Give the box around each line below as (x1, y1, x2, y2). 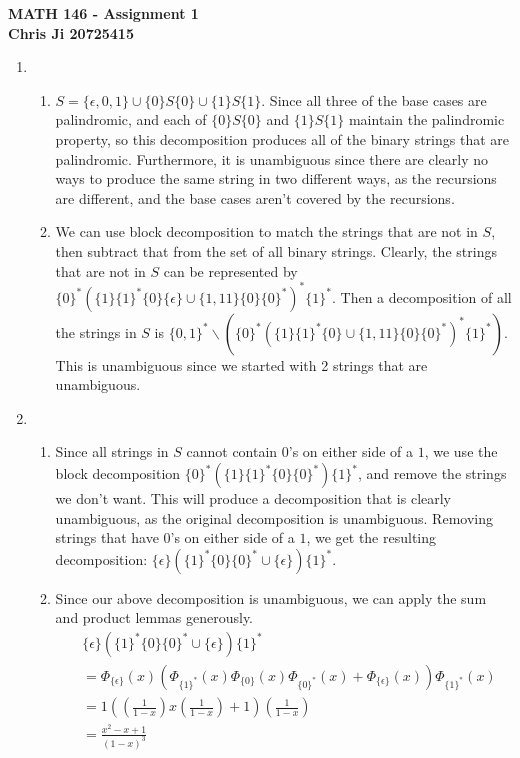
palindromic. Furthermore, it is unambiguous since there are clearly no (55, 148, 488, 169)
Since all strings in (55, 441, 169, 462)
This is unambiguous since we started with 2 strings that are (55, 354, 428, 375)
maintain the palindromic (348, 109, 505, 130)
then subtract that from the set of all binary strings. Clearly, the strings (55, 240, 497, 261)
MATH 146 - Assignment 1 (8, 3, 199, 23)
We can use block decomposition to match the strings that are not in (55, 221, 478, 242)
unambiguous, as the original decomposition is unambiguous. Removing (55, 507, 493, 528)
